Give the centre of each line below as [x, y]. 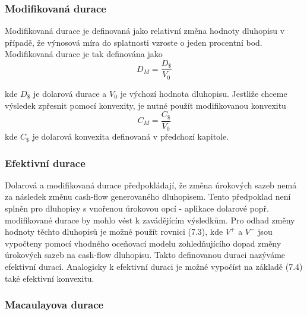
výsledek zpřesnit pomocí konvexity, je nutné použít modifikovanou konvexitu [145, 105]
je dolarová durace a [70, 93]
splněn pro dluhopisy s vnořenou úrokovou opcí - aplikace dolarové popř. [137, 208]
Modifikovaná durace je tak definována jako [84, 54]
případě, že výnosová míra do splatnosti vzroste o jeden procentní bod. [134, 42]
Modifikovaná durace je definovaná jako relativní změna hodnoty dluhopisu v [145, 31]
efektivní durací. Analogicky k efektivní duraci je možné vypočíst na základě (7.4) [154, 267]
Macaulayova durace [54, 305]
